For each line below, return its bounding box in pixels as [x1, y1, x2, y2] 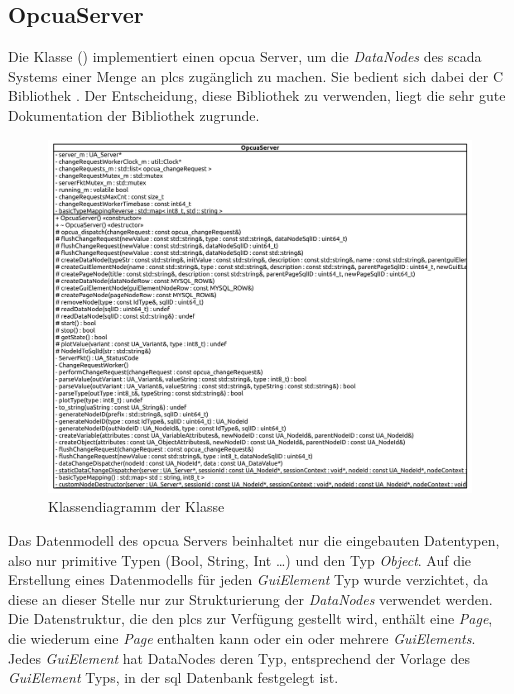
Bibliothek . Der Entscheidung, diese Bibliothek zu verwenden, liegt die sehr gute [8, 85, 506, 106]
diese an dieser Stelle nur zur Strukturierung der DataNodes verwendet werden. [8, 588, 493, 609]
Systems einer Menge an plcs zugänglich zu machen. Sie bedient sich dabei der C [8, 65, 504, 86]
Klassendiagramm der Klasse [48, 496, 225, 517]
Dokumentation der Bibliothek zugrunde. [8, 104, 260, 125]
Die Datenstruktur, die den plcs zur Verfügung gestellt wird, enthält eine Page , [8, 608, 493, 629]
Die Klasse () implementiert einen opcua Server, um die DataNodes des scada [8, 46, 482, 67]
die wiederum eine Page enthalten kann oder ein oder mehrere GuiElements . [8, 627, 476, 648]
